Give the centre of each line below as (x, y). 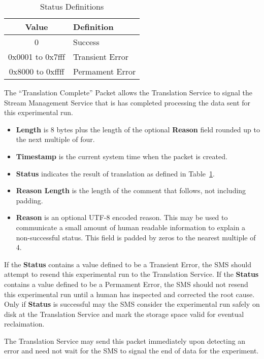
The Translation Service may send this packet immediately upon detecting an (125, 340)
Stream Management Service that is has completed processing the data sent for (127, 102)
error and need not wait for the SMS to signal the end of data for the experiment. (131, 351)
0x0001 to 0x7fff (37, 57)
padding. (29, 200)
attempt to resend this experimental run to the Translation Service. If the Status (131, 274)
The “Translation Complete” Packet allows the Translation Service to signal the (128, 92)
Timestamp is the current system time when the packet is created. (122, 156)
